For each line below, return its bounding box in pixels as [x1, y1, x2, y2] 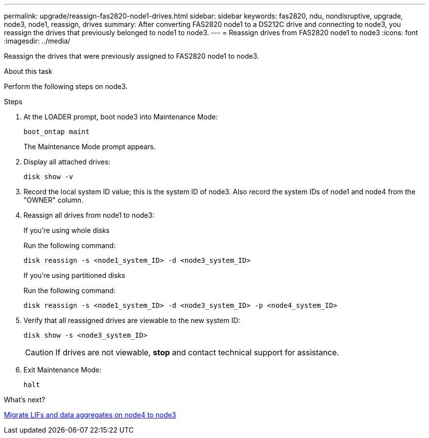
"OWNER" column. [24, 196, 84, 204]
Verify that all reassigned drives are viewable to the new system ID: [24, 316, 240, 324]
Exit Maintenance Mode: [24, 366, 102, 374]
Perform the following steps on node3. [4, 82, 128, 91]
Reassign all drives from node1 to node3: [24, 211, 155, 219]
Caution [25, 347, 54, 357]
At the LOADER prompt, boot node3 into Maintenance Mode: [24, 113, 218, 121]
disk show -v [24, 173, 73, 181]
